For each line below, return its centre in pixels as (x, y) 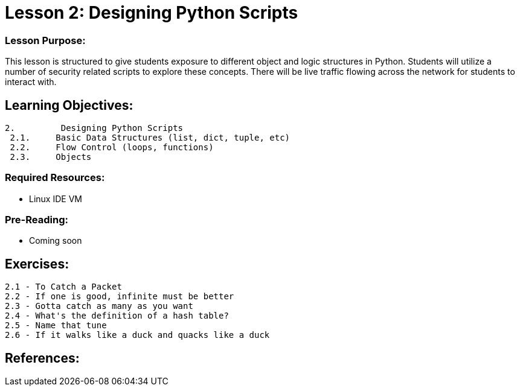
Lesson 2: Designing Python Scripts (152, 13)
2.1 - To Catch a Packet (63, 287)
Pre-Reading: (37, 220)
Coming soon (56, 241)
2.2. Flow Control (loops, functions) (112, 147)
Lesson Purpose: (45, 40)
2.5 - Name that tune (56, 326)
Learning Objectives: (69, 105)
